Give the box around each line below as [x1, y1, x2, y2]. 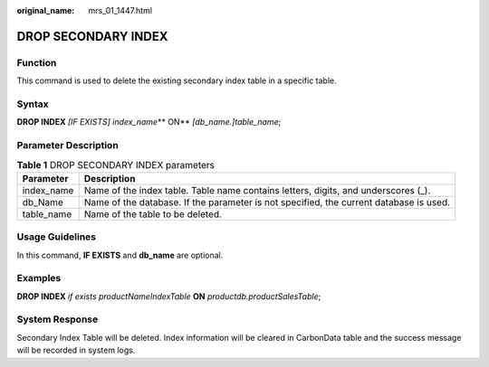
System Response [16, 313, 99, 325]
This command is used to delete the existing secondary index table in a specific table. [16, 75, 337, 86]
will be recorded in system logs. [16, 344, 136, 356]
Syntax [16, 98, 49, 110]
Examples [16, 272, 62, 285]
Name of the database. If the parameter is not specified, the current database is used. [83, 195, 451, 208]
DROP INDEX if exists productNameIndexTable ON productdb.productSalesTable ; [16, 290, 321, 302]
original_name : [16, 5, 75, 15]
